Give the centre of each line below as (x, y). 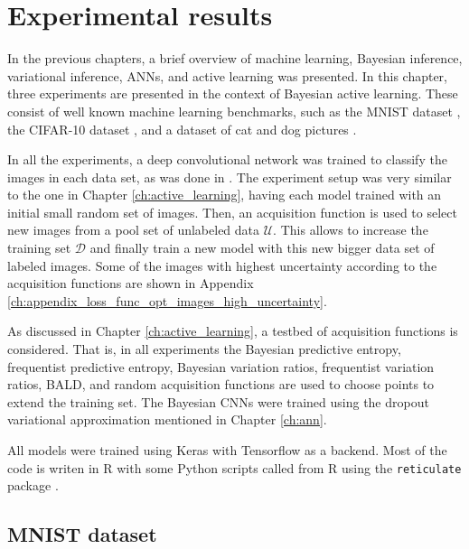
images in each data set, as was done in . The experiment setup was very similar (230, 177)
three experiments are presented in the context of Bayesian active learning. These (233, 93)
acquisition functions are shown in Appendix (131, 283)
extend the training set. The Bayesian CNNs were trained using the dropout (218, 401)
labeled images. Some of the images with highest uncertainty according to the (222, 265)
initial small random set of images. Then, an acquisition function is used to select (232, 212)
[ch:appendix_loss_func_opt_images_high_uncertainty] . (167, 300)
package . (33, 485)
